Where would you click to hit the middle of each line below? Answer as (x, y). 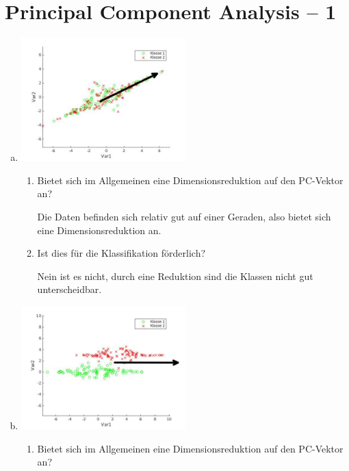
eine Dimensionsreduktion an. (99, 230)
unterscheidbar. (69, 289)
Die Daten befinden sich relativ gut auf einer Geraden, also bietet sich (184, 216)
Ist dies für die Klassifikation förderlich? (121, 253)
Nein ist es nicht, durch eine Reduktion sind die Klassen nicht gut (175, 276)
